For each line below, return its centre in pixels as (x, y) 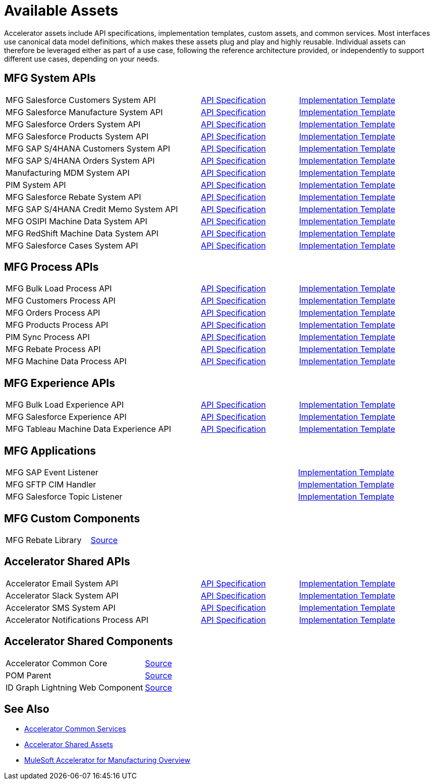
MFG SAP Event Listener (52, 473)
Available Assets (61, 11)
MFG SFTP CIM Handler (51, 485)
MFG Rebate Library (44, 540)
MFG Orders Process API (53, 313)
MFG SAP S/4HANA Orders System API (80, 160)
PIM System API (36, 185)
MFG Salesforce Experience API (66, 417)
